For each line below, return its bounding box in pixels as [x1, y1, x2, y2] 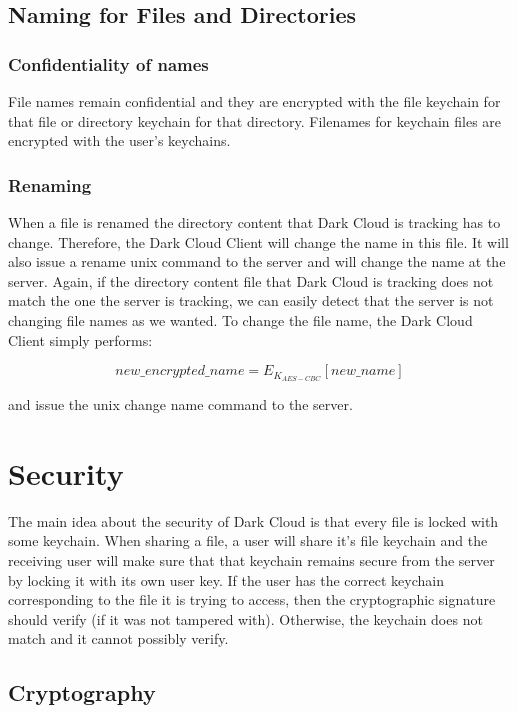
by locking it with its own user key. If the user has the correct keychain [8, 569, 444, 590]
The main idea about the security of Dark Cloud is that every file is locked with [8, 510, 499, 531]
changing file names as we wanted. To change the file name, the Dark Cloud [8, 309, 473, 330]
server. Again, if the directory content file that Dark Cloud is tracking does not [8, 270, 494, 291]
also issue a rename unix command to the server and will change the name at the [8, 251, 506, 272]
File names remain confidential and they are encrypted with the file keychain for [8, 91, 501, 111]
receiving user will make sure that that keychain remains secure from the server [8, 549, 495, 570]
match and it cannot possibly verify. [8, 628, 229, 649]
